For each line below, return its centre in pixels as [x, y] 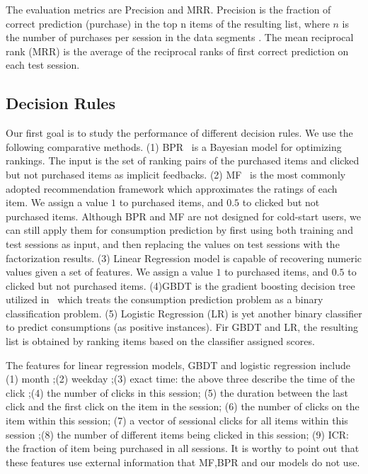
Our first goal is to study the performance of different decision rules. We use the [179, 133]
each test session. [43, 65]
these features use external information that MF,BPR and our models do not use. [183, 462]
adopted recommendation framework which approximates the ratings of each [172, 188]
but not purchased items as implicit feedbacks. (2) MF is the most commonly [176, 174]
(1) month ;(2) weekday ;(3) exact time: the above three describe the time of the [180, 379]
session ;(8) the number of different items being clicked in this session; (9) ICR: [178, 434]
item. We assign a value [57, 202]
